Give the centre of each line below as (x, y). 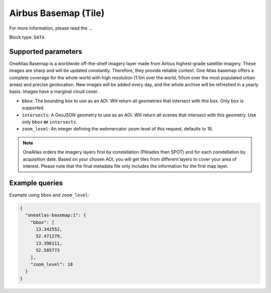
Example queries (36, 183)
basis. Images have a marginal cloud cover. (54, 92)
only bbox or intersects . (50, 122)
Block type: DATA (27, 37)
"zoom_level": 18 (52, 264)
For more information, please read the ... (51, 28)
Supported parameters (46, 51)
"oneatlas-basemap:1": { (56, 215)
